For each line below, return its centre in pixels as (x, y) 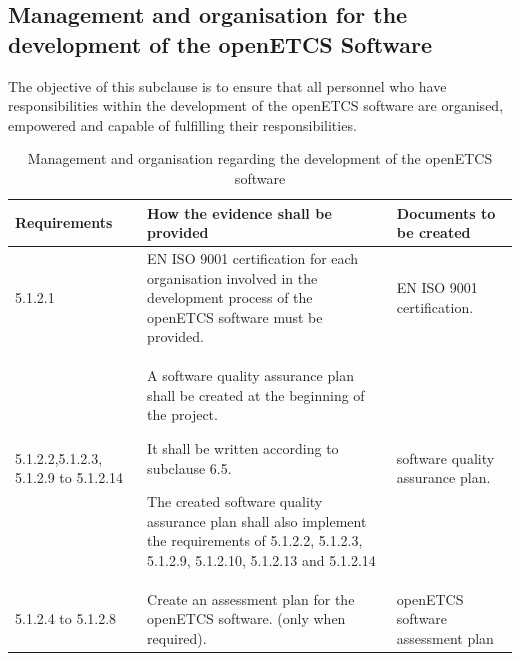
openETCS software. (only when (246, 618)
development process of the (230, 297)
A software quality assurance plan (250, 375)
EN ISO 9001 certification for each (253, 258)
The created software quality (235, 501)
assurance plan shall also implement (257, 520)
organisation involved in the (232, 277)
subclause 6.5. (189, 467)
